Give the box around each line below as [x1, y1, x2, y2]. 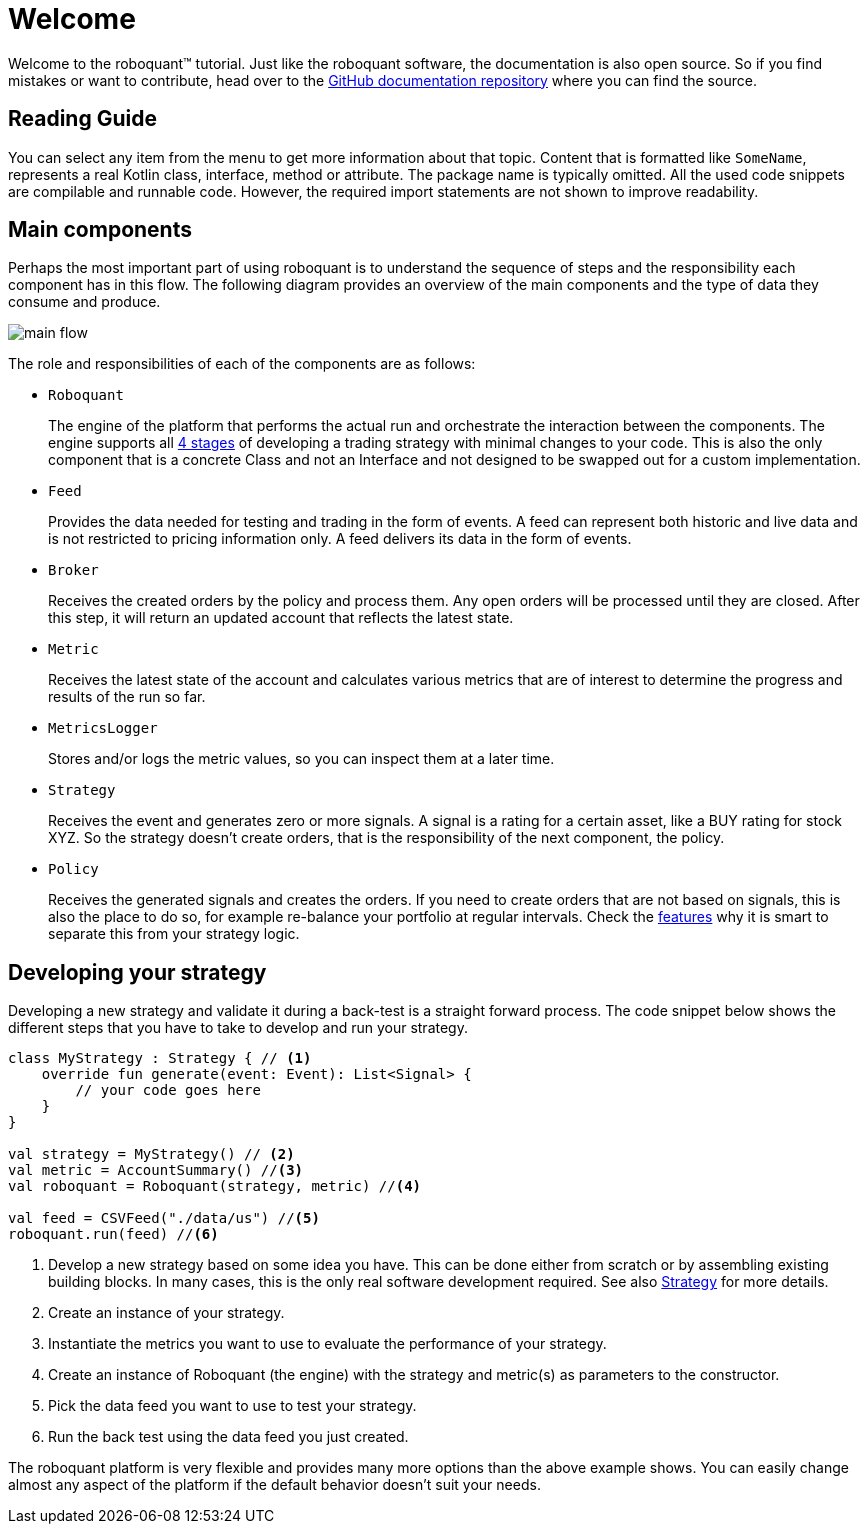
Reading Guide [8, 106, 157, 132]
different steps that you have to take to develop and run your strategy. [8, 1019, 468, 1037]
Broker [48, 562, 99, 579]
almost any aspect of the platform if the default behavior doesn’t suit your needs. [8, 1476, 541, 1494]
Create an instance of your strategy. [48, 1304, 285, 1322]
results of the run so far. [48, 688, 206, 706]
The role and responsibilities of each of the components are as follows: [8, 355, 476, 373]
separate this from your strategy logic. [48, 925, 300, 943]
